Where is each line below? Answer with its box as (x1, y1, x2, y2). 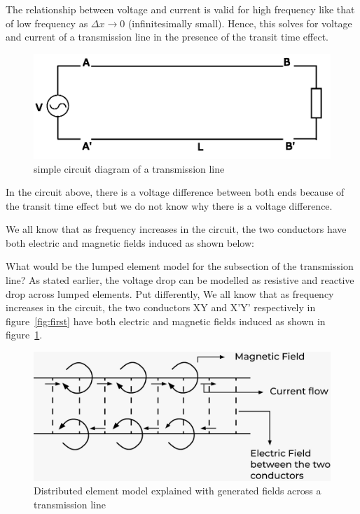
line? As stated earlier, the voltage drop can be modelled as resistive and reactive (6, 273, 354, 287)
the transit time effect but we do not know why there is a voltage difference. (6, 198, 333, 213)
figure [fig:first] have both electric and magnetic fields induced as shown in (6, 313, 326, 328)
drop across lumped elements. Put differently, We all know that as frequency (6, 286, 334, 301)
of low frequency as (6, 15, 88, 30)
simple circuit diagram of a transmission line (34, 161, 225, 176)
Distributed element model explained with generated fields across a (34, 483, 321, 498)
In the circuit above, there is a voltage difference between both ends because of (6, 185, 345, 199)
